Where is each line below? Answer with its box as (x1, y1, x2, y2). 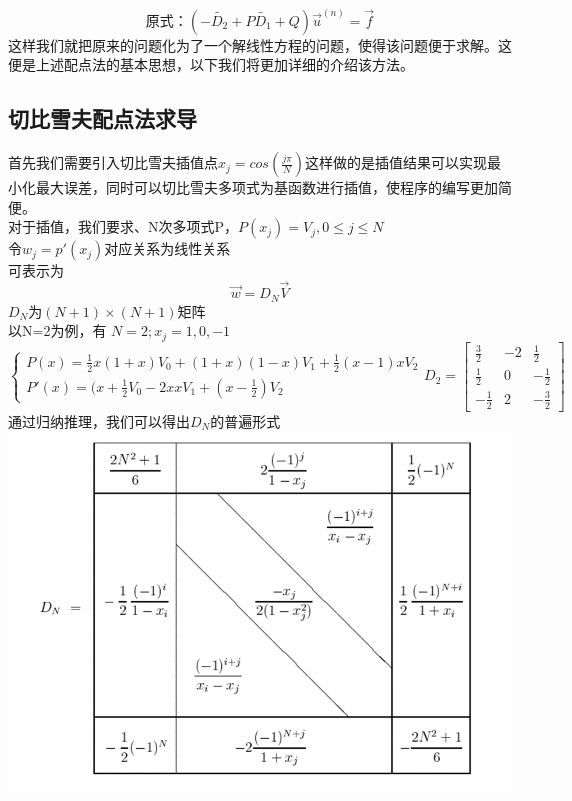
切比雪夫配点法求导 (8, 103, 197, 134)
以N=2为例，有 (8, 320, 107, 341)
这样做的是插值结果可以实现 (305, 152, 488, 173)
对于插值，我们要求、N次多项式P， (8, 216, 239, 237)
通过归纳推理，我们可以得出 (8, 410, 190, 431)
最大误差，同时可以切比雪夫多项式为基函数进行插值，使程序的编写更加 (35, 177, 498, 198)
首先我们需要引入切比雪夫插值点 (8, 152, 218, 173)
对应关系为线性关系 (104, 238, 231, 259)
